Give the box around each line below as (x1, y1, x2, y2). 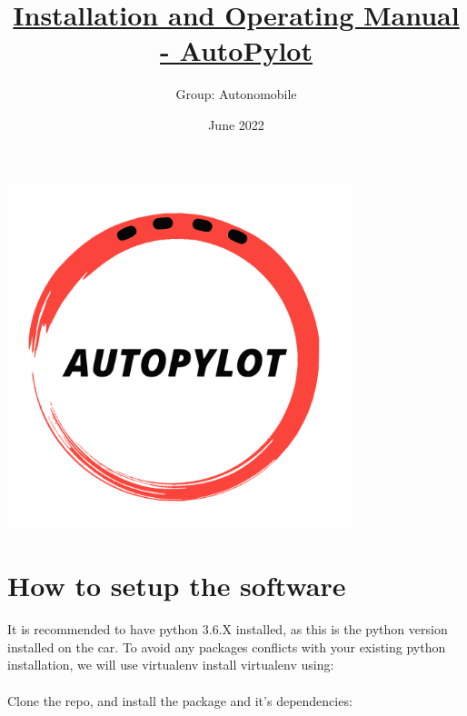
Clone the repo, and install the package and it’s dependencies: (7, 691, 353, 710)
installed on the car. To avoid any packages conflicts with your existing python (7, 637, 446, 656)
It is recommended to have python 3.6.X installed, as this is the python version (7, 620, 448, 639)
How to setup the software (7, 567, 346, 604)
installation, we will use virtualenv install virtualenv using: (7, 655, 334, 674)
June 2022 (208, 114, 264, 134)
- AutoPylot (160, 32, 313, 69)
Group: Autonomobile (175, 85, 297, 104)
